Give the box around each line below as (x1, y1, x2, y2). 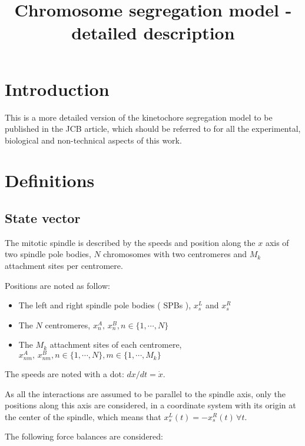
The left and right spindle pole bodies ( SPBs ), (18, 299, 191, 311)
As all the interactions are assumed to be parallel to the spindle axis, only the (5, 387, 286, 400)
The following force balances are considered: (5, 430, 163, 442)
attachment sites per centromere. (5, 259, 123, 272)
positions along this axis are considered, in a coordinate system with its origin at (5, 399, 296, 411)
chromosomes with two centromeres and (103, 248, 247, 260)
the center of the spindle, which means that (5, 410, 161, 422)
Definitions (5, 168, 95, 192)
